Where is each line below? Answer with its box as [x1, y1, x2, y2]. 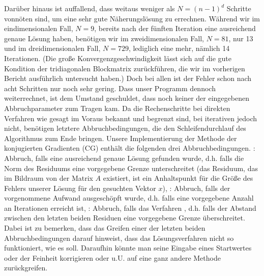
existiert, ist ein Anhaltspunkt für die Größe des [103, 173, 253, 183]
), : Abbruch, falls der [162, 182, 230, 193]
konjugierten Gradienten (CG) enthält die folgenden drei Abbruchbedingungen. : [4, 143, 255, 153]
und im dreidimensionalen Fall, [4, 43, 101, 53]
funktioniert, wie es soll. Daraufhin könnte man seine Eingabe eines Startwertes [4, 242, 252, 253]
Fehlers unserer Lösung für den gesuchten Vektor [4, 182, 156, 193]
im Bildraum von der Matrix [4, 173, 93, 183]
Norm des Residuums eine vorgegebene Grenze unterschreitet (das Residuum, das [4, 162, 258, 173]
